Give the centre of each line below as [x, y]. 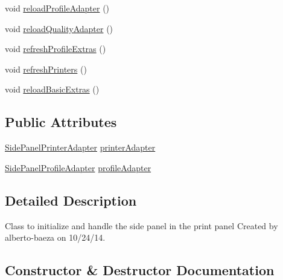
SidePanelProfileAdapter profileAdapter [78, 167]
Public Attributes [61, 122]
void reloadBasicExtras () [52, 89]
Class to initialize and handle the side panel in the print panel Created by [141, 225]
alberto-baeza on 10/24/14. [55, 237]
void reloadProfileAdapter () [57, 8]
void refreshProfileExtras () [56, 49]
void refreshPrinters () [46, 69]
